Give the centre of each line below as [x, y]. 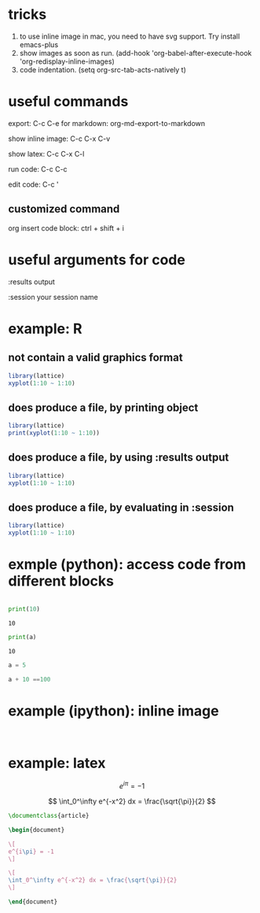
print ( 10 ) [24, 609]
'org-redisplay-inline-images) [67, 61]
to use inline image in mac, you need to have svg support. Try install [130, 36]
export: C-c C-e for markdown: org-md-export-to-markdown [107, 123]
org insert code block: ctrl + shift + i [66, 228]
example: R [45, 329]
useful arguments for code [97, 259]
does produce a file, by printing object [103, 407]
